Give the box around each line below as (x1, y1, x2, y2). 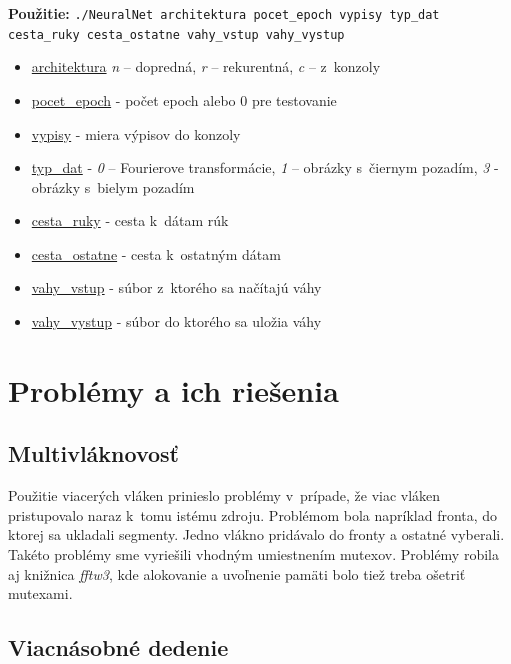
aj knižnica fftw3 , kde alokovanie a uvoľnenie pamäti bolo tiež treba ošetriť (8, 563, 466, 584)
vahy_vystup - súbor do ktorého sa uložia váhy (31, 311, 322, 332)
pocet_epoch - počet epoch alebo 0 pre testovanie (31, 89, 337, 110)
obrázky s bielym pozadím (31, 176, 195, 197)
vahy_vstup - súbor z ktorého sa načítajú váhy (31, 277, 322, 298)
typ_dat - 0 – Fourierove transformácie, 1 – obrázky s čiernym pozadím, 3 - (31, 157, 499, 178)
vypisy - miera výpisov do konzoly (31, 123, 241, 144)
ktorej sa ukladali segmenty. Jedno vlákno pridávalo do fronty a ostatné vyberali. (8, 524, 505, 545)
